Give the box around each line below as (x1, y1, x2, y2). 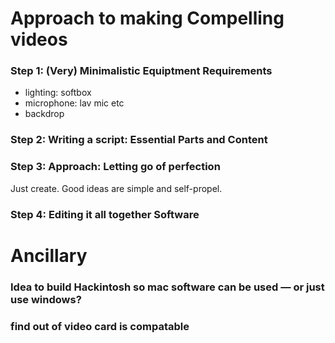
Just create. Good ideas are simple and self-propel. (10, 182, 223, 194)
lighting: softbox (24, 87, 92, 99)
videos (10, 28, 68, 51)
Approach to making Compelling (10, 7, 285, 30)
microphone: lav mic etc (24, 97, 125, 109)
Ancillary (10, 244, 88, 267)
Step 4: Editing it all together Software (10, 207, 200, 221)
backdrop (24, 108, 65, 120)
